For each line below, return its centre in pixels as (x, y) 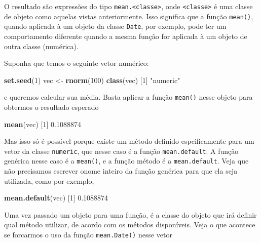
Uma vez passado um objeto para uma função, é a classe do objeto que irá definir (130, 214)
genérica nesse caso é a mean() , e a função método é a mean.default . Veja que (126, 161)
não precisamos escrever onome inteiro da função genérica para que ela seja (121, 171)
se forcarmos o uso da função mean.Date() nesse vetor (88, 235)
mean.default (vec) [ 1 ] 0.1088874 (56, 198)
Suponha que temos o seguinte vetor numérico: (77, 63)
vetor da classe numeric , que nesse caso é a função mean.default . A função (121, 151)
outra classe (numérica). (41, 46)
